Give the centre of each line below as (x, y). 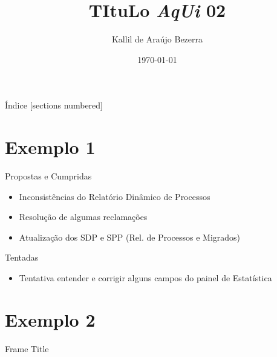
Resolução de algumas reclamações (83, 217)
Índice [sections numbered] (54, 105)
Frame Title (27, 348)
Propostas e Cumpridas (48, 176)
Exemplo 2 (50, 319)
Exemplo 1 (50, 147)
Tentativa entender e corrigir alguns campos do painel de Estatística (145, 278)
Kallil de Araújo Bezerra (157, 39)
